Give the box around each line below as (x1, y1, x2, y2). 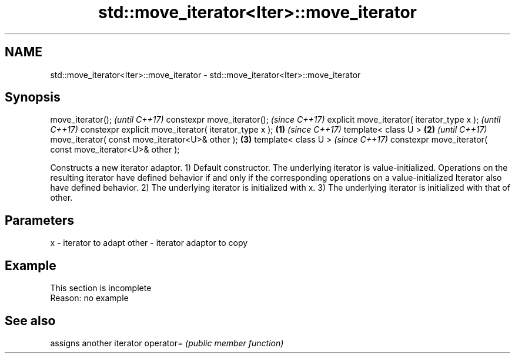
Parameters (5, 212, 74, 228)
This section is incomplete (50, 283, 152, 293)
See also (5, 313, 56, 328)
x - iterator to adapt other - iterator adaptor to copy (50, 238, 248, 248)
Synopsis (5, 90, 61, 105)
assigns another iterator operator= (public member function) (50, 337, 284, 348)
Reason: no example (50, 293, 129, 303)
